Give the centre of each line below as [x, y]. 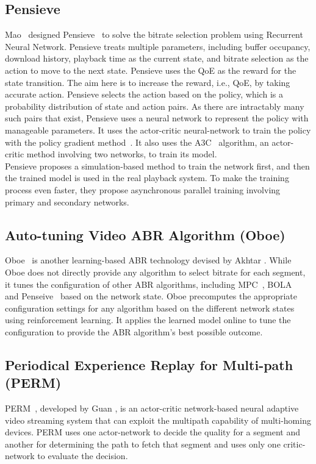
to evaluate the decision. [83, 456]
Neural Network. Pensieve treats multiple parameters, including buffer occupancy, [158, 46]
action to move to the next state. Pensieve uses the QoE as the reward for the [151, 70]
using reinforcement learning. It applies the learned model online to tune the [148, 320]
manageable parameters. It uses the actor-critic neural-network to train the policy [158, 130]
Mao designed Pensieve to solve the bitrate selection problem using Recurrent [154, 34]
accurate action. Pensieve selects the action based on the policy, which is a [144, 94]
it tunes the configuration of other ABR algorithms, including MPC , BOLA [149, 284]
